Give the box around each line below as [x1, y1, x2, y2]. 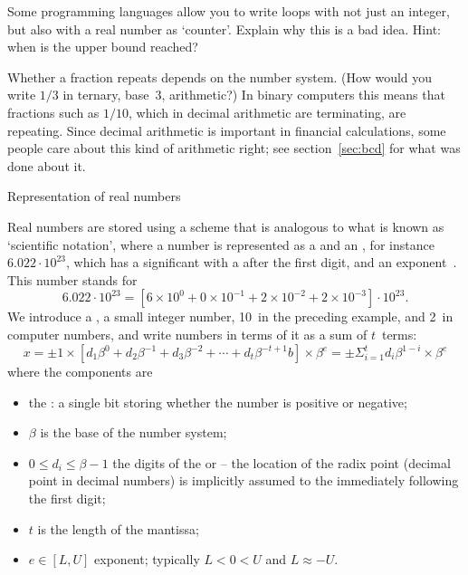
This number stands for [7, 270, 138, 289]
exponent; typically [94, 550, 200, 569]
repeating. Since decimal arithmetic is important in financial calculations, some [7, 120, 446, 139]
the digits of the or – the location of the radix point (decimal [112, 453, 451, 472]
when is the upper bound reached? [7, 37, 198, 56]
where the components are [7, 362, 153, 380]
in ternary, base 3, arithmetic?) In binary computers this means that [62, 85, 445, 104]
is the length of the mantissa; [37, 519, 199, 538]
